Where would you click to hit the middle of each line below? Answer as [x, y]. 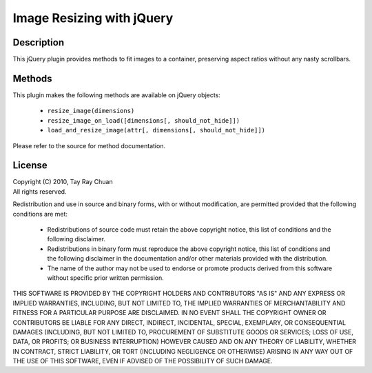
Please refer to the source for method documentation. [89, 145]
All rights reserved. [40, 191]
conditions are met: [40, 214]
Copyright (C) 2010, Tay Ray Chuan [63, 182]
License [30, 165]
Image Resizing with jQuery [93, 18]
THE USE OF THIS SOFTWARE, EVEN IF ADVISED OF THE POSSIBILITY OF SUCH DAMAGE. [143, 361]
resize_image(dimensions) [91, 111]
